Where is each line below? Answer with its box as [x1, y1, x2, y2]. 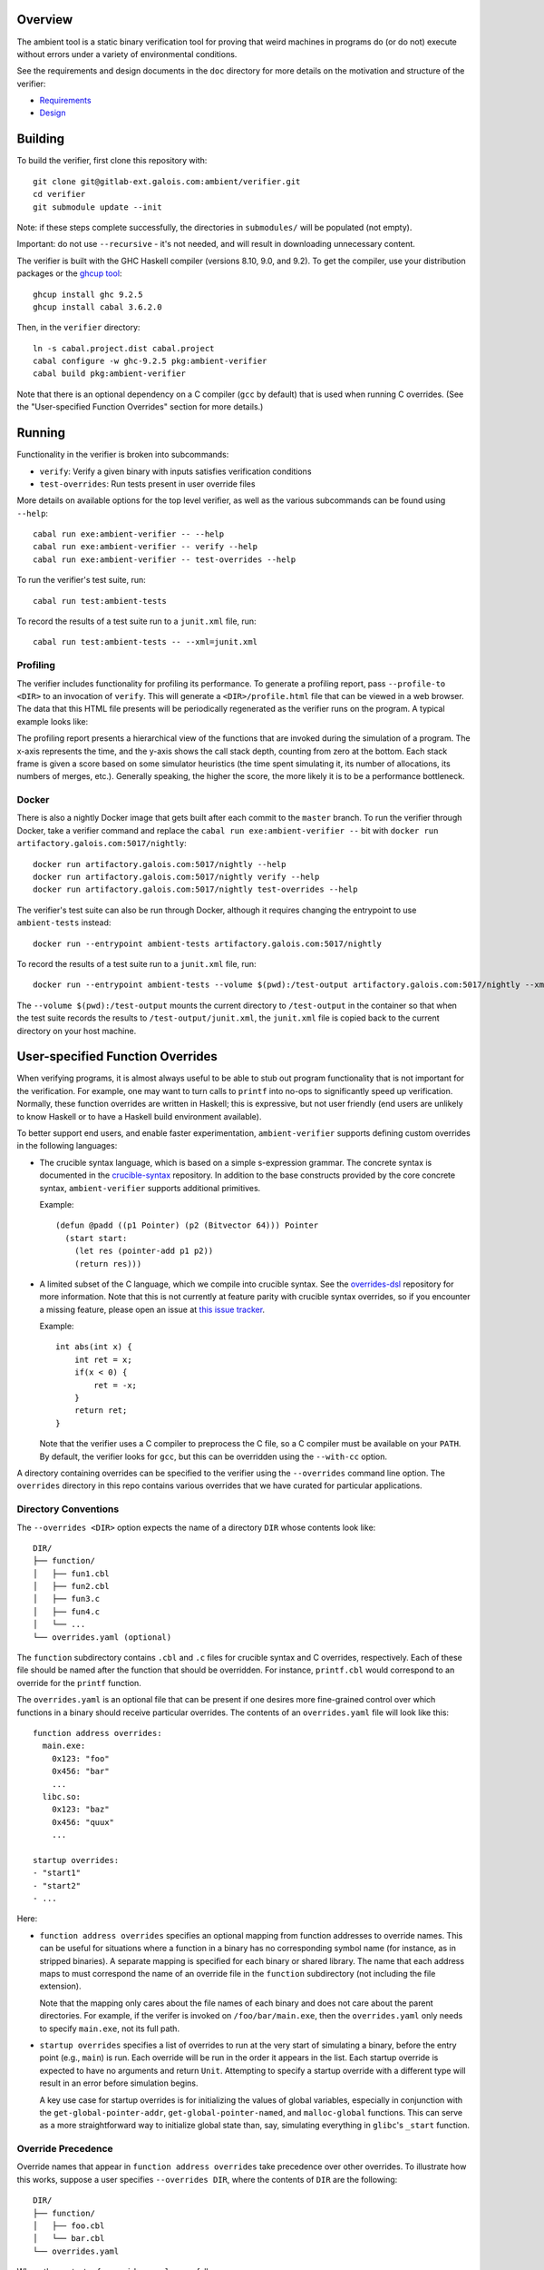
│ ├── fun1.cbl [33, 1568, 110, 1579]
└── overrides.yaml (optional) [33, 1632, 172, 1643]
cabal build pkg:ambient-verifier [33, 369, 186, 379]
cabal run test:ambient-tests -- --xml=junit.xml [33, 637, 258, 647]
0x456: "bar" [51, 1766, 110, 1777]
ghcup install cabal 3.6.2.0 [33, 301, 162, 312]
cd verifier [33, 189, 86, 200]
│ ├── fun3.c [33, 1594, 101, 1604]
